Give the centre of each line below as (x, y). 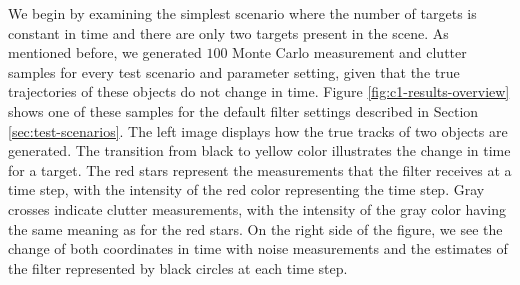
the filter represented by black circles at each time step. (178, 267)
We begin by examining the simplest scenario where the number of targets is (242, 13)
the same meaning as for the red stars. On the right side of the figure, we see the (255, 228)
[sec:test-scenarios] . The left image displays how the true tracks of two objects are (258, 130)
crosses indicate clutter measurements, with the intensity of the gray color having (257, 208)
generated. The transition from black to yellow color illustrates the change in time (259, 150)
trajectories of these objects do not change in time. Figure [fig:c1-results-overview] (259, 91)
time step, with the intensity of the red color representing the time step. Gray (246, 189)
